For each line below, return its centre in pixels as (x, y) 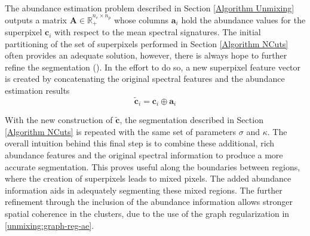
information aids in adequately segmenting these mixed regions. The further (144, 190)
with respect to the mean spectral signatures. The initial (158, 32)
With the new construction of (59, 120)
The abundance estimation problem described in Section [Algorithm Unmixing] (150, 8)
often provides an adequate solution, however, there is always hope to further (146, 55)
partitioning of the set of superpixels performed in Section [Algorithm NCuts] (147, 43)
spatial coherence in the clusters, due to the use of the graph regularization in (147, 214)
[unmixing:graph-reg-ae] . (50, 225)
